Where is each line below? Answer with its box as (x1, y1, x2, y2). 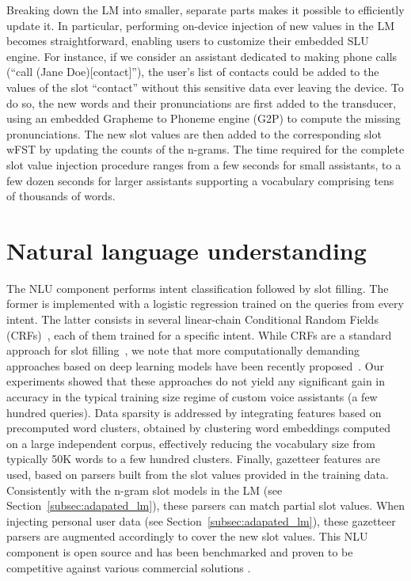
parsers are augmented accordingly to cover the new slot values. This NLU (6, 528, 368, 545)
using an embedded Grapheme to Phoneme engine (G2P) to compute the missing (6, 110, 401, 127)
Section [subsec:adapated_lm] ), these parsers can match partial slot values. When (6, 497, 405, 514)
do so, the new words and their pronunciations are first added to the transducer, (6, 94, 397, 111)
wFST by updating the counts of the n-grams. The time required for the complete (6, 141, 405, 158)
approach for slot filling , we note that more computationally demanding (6, 342, 360, 359)
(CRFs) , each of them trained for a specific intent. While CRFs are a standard (6, 326, 392, 343)
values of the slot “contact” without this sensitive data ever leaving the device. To (6, 78, 404, 95)
